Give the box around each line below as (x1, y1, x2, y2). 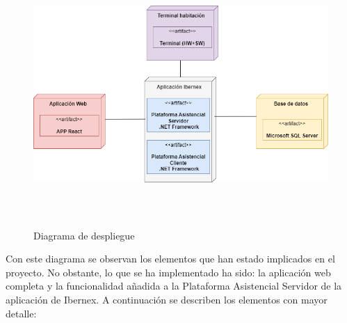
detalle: (6, 306, 37, 320)
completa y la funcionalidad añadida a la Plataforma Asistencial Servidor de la (6, 278, 342, 293)
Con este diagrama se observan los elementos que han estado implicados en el (6, 251, 335, 266)
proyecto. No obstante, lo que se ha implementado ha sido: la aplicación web (6, 265, 331, 279)
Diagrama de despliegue (33, 228, 135, 242)
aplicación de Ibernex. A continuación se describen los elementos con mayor (6, 292, 328, 306)
